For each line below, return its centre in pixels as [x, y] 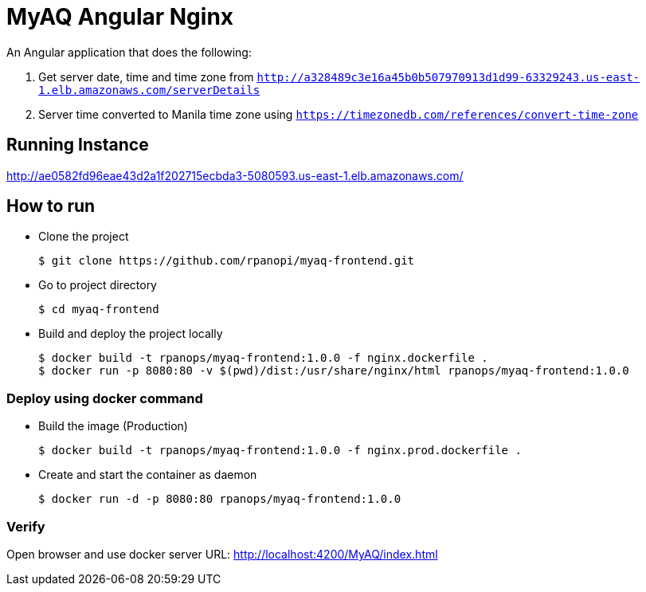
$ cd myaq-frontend [99, 310]
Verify [26, 526]
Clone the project [84, 237]
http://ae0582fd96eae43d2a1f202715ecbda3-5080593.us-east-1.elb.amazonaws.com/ [235, 175]
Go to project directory [98, 285]
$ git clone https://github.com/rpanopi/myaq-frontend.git [227, 261]
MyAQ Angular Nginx [120, 17]
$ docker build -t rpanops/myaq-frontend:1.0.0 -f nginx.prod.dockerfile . [280, 451]
